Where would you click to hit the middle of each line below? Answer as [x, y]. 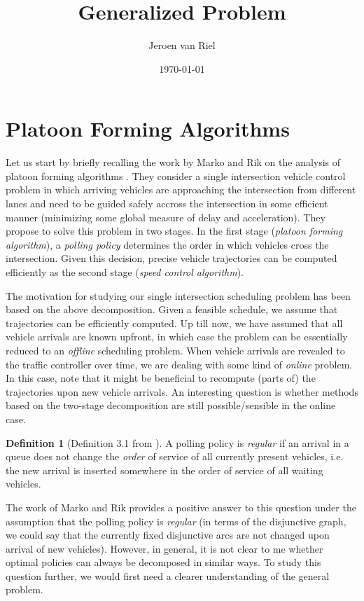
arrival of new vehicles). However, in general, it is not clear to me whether [164, 548]
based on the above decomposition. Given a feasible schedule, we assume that [172, 309]
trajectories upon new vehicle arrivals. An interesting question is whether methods [182, 391]
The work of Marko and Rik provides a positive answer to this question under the [181, 507]
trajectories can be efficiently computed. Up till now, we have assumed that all [174, 323]
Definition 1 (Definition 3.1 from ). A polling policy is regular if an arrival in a [177, 442]
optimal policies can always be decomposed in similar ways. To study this [163, 562]
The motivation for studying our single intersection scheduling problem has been [178, 295]
